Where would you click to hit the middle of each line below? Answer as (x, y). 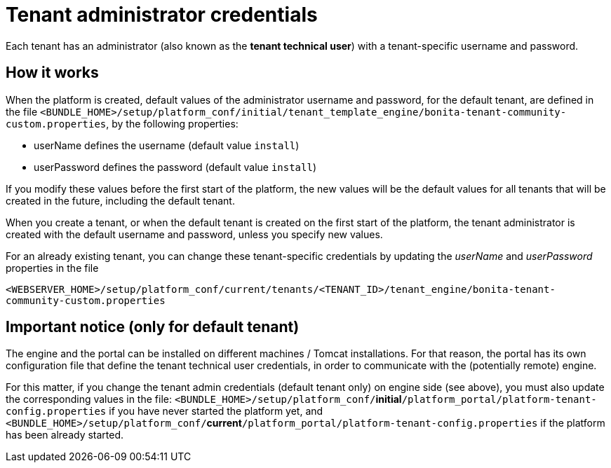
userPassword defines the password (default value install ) (175, 167)
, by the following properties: (172, 123)
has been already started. (65, 435)
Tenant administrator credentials (162, 15)
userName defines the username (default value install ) (167, 145)
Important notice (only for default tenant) (153, 327)
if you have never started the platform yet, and (216, 411)
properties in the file (52, 268)
